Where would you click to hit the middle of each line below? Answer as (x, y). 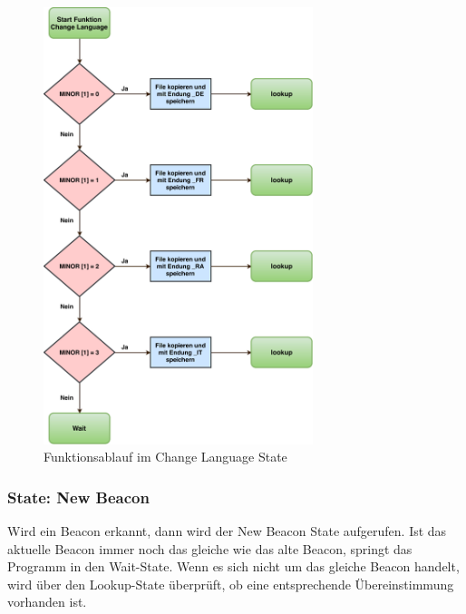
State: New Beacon (78, 497)
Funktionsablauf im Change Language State (165, 457)
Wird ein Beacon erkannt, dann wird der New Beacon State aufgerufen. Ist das (227, 531)
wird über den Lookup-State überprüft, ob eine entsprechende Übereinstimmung (231, 584)
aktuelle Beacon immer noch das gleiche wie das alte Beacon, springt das (210, 548)
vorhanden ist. (47, 602)
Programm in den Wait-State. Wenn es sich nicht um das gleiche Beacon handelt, (233, 566)
